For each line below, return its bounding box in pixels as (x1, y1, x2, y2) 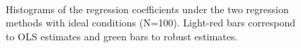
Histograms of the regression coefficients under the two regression (6, 1, 289, 16)
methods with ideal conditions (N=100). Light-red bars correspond (6, 15, 296, 30)
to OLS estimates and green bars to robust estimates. (6, 29, 238, 43)
